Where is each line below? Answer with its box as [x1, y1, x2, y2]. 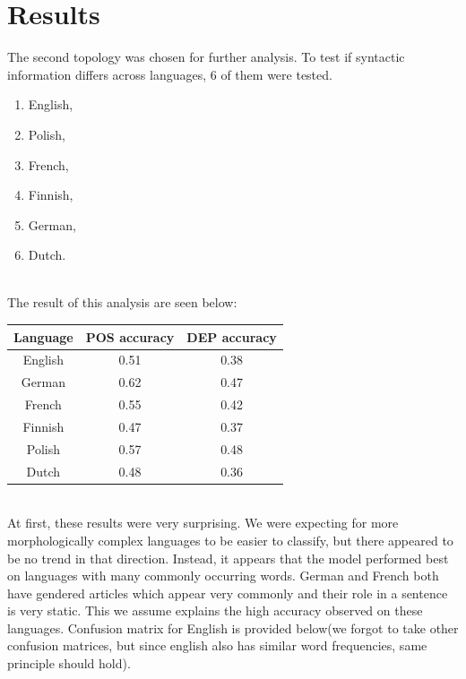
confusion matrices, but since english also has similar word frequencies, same [7, 636, 427, 655]
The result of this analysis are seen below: [7, 293, 237, 312]
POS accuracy [85, 327, 175, 346]
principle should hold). [7, 654, 131, 673]
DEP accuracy [186, 327, 277, 346]
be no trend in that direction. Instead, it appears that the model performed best [7, 548, 449, 567]
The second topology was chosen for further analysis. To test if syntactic [7, 47, 405, 66]
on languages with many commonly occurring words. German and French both [7, 566, 439, 585]
